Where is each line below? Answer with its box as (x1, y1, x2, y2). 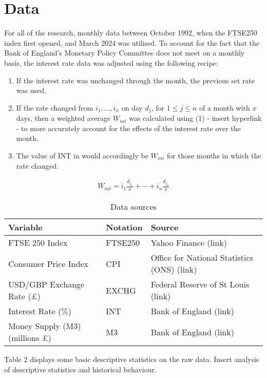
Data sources (110, 201, 157, 213)
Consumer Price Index (8, 257, 88, 269)
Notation (106, 221, 143, 233)
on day (121, 102, 143, 113)
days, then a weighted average (16, 113, 111, 123)
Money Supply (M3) (8, 320, 81, 332)
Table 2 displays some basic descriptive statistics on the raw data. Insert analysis (4, 354, 259, 365)
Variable (8, 221, 43, 233)
